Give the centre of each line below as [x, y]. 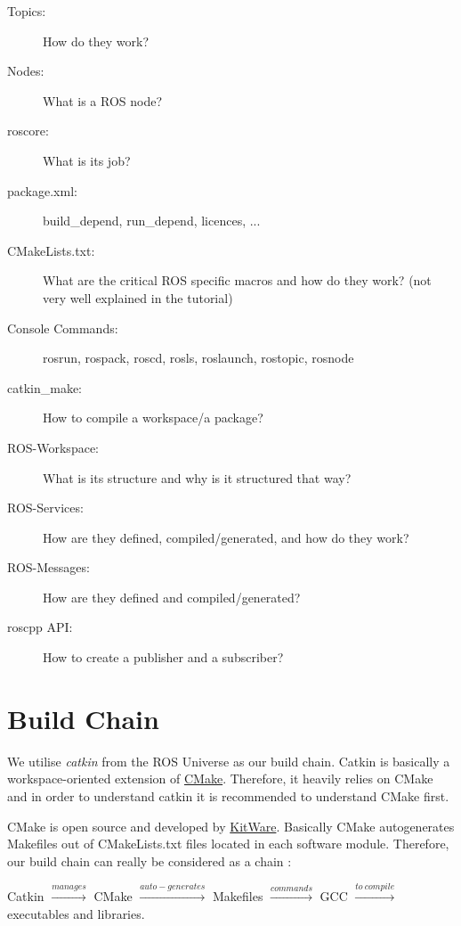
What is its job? [87, 160]
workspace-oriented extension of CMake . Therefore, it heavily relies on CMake [220, 778]
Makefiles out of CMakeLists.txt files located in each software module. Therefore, [228, 844]
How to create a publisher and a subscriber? [163, 657]
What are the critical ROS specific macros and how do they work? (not [237, 280]
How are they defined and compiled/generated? [172, 597]
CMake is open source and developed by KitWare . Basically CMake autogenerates [231, 826]
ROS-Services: [45, 508]
